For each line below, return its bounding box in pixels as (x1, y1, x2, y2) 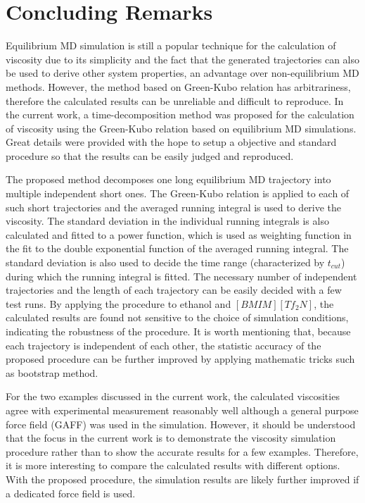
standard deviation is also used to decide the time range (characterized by (6, 255, 325, 270)
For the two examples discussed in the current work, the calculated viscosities (6, 389, 340, 404)
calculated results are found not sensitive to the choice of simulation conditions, (6, 310, 349, 325)
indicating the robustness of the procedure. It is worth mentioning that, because (6, 324, 351, 338)
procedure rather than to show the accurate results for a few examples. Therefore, (6, 444, 359, 459)
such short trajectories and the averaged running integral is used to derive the (6, 199, 342, 214)
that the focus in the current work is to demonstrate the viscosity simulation (6, 430, 336, 445)
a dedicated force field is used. (6, 485, 136, 500)
